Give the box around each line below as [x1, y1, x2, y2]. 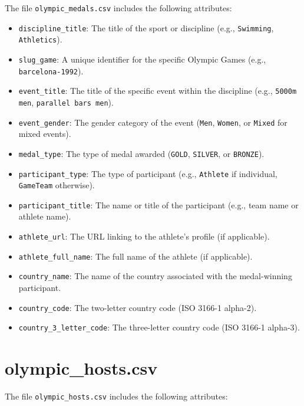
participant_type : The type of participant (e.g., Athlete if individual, [18, 167, 277, 179]
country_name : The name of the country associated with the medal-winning [18, 270, 292, 282]
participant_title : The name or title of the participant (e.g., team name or [18, 198, 299, 211]
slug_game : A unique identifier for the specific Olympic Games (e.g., [18, 53, 266, 65]
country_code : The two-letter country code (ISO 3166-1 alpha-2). [18, 301, 257, 313]
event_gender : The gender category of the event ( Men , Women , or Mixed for [18, 116, 288, 128]
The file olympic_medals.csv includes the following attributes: [5, 2, 232, 14]
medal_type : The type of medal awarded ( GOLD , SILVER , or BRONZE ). [18, 147, 265, 159]
